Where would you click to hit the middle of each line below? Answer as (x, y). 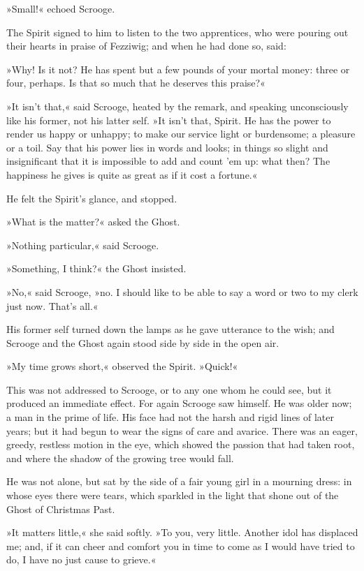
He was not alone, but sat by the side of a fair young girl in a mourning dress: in (179, 481)
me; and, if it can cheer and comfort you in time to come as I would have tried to (181, 546)
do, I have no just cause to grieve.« (81, 559)
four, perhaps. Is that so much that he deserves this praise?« (136, 83)
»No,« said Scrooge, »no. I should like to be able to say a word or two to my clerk (182, 291)
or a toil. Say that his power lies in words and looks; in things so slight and (167, 147)
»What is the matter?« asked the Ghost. (93, 222)
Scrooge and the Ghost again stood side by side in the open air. (143, 342)
